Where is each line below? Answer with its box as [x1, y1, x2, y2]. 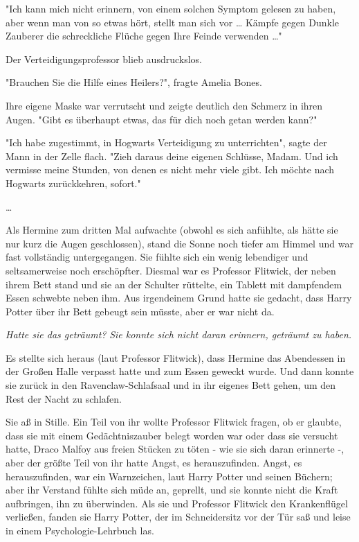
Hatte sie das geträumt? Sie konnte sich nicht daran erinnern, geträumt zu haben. [6, 327, 352, 342]
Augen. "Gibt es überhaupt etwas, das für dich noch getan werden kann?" [6, 112, 317, 126]
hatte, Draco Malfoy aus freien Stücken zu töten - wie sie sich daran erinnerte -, [6, 442, 344, 456]
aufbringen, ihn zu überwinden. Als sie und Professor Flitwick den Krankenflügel [6, 496, 348, 510]
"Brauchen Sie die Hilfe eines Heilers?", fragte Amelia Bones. [6, 75, 262, 89]
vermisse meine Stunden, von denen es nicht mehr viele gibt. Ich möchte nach [6, 162, 335, 177]
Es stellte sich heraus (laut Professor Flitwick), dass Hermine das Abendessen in [6, 350, 346, 365]
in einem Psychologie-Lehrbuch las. [6, 523, 154, 537]
